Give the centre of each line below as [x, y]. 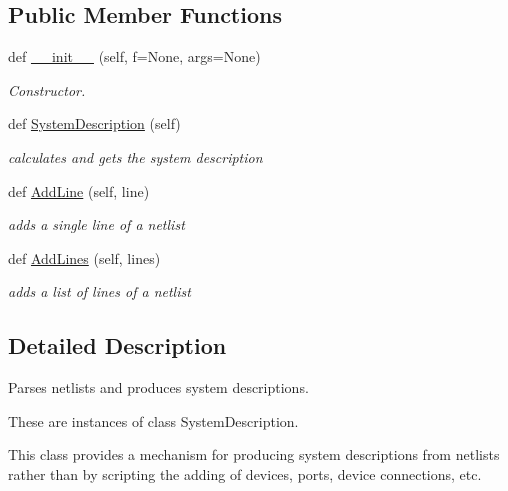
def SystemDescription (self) [94, 123]
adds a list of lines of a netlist [99, 291]
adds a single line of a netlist [96, 224]
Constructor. [47, 89]
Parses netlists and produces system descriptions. [158, 387]
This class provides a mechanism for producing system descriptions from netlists [254, 454]
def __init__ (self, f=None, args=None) [134, 56]
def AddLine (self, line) [79, 190]
